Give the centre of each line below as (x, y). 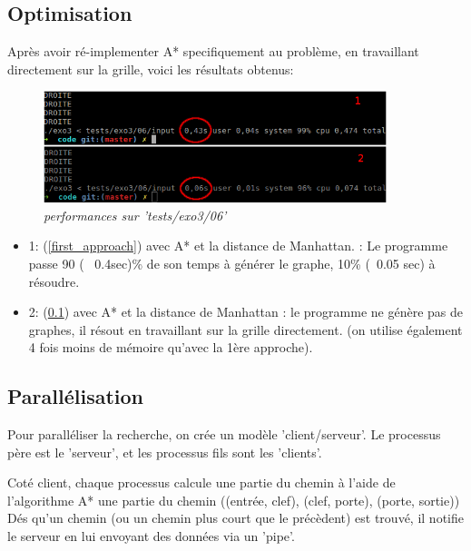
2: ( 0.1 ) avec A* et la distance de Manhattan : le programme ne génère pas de (245, 312)
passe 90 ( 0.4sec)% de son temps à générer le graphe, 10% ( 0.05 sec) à (232, 263)
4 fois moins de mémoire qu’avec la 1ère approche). (171, 347)
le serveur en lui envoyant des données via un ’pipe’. (151, 536)
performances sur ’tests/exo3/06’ (135, 215)
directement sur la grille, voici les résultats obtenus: (151, 69)
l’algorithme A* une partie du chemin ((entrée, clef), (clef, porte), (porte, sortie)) (234, 500)
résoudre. (54, 281)
